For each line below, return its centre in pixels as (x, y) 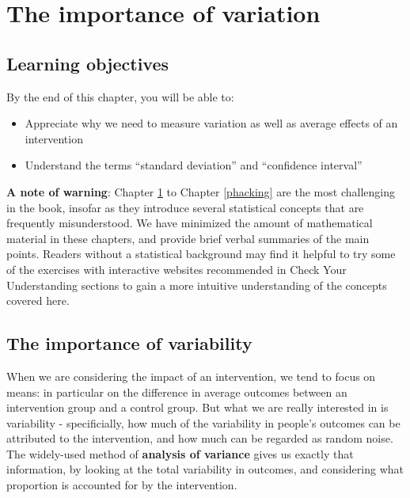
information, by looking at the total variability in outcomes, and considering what (205, 469)
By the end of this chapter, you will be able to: (120, 96)
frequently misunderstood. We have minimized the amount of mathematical (190, 223)
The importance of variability (129, 343)
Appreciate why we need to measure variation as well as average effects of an (211, 123)
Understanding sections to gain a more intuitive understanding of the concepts (197, 285)
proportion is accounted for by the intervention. (122, 485)
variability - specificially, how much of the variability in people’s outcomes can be (203, 422)
